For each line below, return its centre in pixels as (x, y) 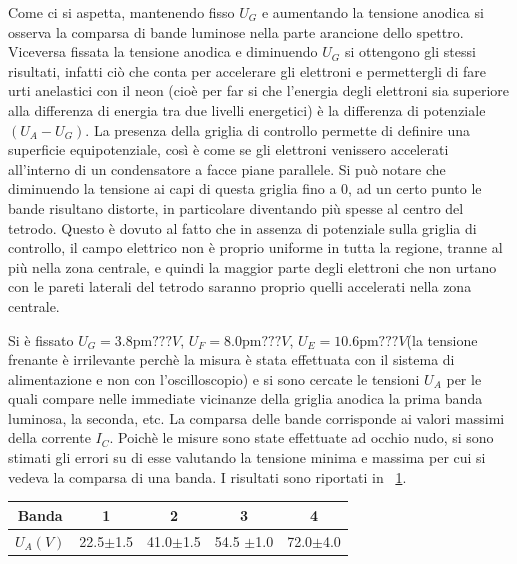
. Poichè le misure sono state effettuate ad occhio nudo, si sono (301, 437)
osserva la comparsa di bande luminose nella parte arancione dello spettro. (236, 31)
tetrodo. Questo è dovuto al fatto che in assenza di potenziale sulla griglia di (242, 227)
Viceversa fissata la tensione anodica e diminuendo (163, 51)
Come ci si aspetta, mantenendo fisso (121, 12)
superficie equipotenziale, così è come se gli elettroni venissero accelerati (228, 149)
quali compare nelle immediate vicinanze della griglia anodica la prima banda (245, 398)
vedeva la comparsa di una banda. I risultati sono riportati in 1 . (207, 476)
